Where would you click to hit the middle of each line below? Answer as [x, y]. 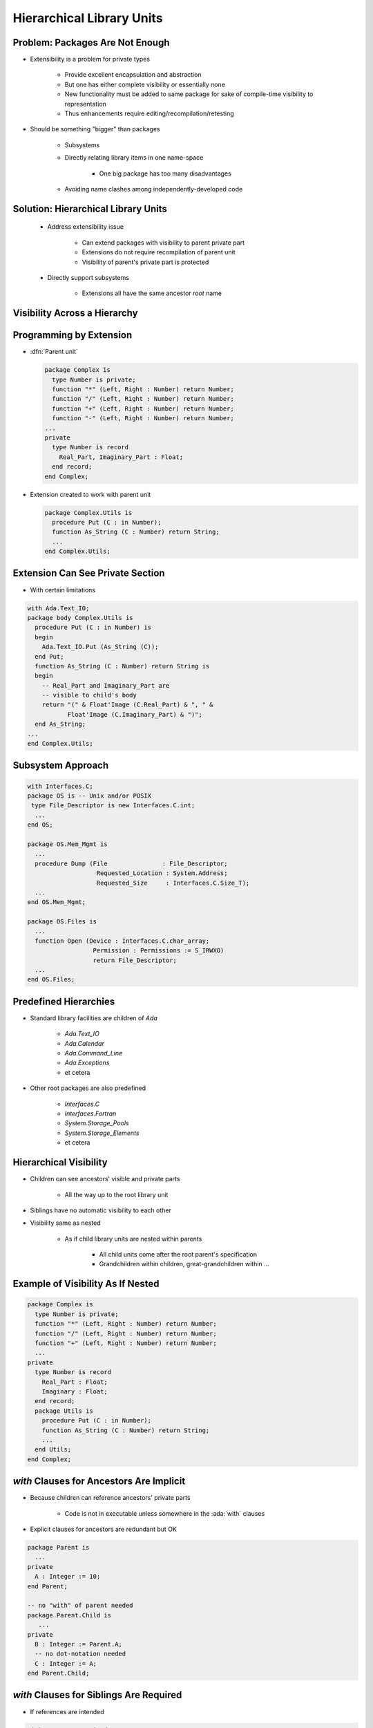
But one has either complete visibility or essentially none [145, 84]
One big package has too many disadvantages [165, 173]
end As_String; [60, 724]
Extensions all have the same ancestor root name [152, 293]
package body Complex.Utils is [80, 618]
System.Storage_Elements [102, 1133]
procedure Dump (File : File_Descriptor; [131, 863]
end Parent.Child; [58, 1673]
